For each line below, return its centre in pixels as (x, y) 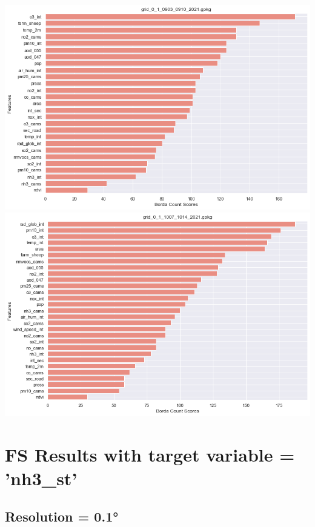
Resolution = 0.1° (62, 516)
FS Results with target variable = (150, 454)
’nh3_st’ (41, 478)
